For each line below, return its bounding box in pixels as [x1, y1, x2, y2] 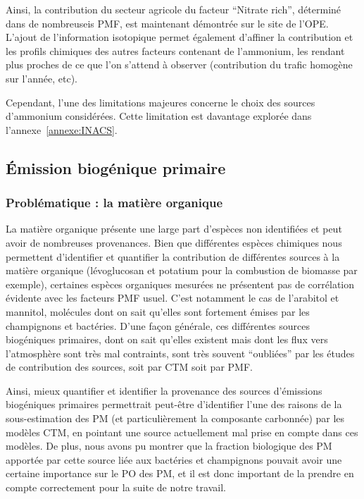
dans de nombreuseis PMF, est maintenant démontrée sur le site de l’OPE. [6, 16, 329, 30]
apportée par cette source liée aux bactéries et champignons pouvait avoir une [6, 452, 342, 467]
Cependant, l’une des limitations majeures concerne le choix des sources [6, 94, 315, 109]
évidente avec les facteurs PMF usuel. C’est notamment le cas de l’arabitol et [6, 290, 339, 305]
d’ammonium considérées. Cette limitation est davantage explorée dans [6, 109, 312, 123]
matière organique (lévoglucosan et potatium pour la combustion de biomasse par [6, 263, 358, 278]
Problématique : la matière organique [6, 194, 223, 211]
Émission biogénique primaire [6, 156, 226, 178]
